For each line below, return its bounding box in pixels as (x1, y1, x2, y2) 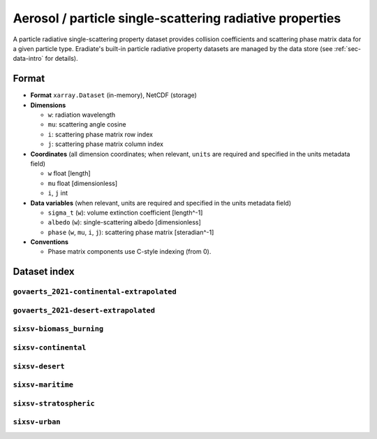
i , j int (47, 189, 68, 197)
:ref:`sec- (334, 44, 361, 52)
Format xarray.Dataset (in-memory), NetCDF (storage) (30, 91, 197, 99)
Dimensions (30, 101, 66, 109)
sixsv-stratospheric (13, 398, 96, 408)
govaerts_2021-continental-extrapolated (13, 287, 177, 296)
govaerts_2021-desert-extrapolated (13, 305, 156, 315)
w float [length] (47, 169, 91, 178)
